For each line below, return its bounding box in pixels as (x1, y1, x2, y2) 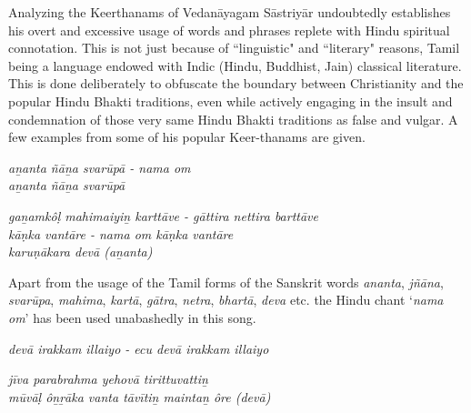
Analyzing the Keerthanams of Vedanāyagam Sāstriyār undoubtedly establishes (8, 3, 451, 21)
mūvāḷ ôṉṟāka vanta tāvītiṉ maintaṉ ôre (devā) (8, 387, 271, 406)
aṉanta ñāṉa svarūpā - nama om (8, 157, 191, 176)
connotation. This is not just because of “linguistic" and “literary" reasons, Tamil (8, 38, 460, 57)
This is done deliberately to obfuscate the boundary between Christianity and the (8, 74, 464, 93)
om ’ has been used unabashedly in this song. (8, 307, 256, 327)
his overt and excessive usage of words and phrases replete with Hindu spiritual (8, 20, 450, 39)
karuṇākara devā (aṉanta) (8, 242, 153, 261)
